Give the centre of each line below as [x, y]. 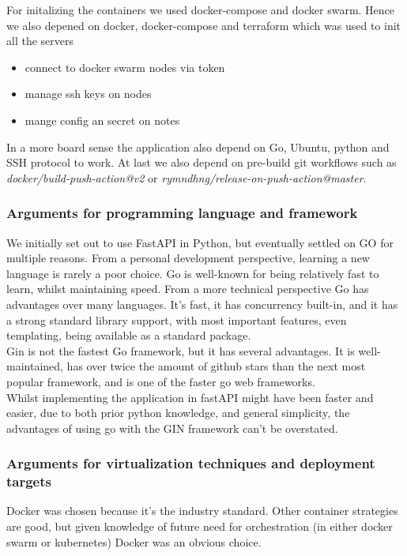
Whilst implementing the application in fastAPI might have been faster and [190, 397]
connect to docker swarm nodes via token [125, 67]
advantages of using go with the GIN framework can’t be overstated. [172, 428]
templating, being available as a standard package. [129, 335]
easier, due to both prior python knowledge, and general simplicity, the [178, 413]
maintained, [35, 366]
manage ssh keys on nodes [88, 94]
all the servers [40, 41]
